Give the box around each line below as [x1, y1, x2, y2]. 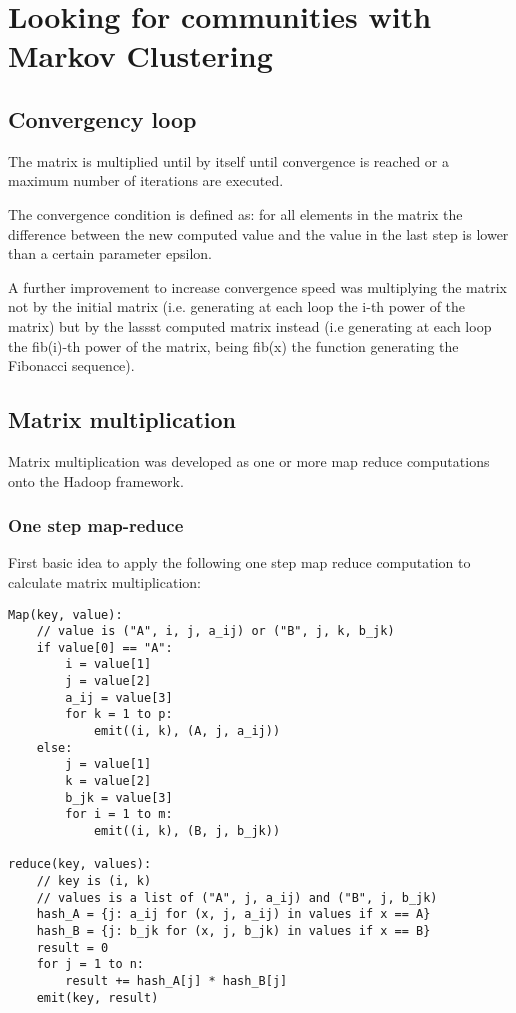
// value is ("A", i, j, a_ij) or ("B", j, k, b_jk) [36, 624, 395, 639]
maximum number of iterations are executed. [8, 170, 284, 191]
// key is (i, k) [36, 874, 152, 888]
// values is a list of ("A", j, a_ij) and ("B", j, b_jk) [36, 890, 438, 905]
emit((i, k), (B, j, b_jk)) [93, 824, 281, 839]
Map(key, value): [8, 607, 123, 622]
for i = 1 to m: [65, 807, 173, 822]
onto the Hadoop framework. [8, 470, 184, 491]
